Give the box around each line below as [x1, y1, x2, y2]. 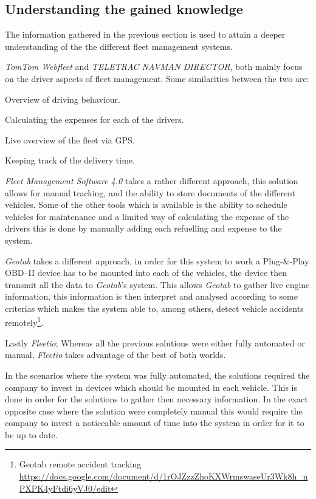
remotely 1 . [5, 314, 44, 329]
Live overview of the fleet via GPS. [5, 133, 135, 146]
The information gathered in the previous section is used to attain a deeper [5, 28, 286, 41]
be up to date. [5, 428, 58, 441]
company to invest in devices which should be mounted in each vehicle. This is [5, 380, 298, 393]
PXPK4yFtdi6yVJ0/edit [19, 481, 111, 494]
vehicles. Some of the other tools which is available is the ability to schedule [5, 198, 287, 211]
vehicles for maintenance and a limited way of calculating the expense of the [5, 210, 289, 222]
